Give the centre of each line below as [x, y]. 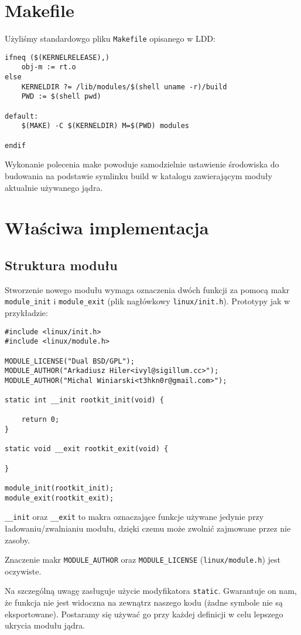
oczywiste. [23, 571]
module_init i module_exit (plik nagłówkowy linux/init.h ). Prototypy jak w [148, 301]
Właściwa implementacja [107, 228]
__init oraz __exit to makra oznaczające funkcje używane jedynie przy [134, 517]
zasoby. [18, 540]
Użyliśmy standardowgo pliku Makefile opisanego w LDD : [110, 38]
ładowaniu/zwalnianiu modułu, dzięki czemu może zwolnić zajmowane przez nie [148, 528]
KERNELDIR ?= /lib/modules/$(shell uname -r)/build [124, 87]
